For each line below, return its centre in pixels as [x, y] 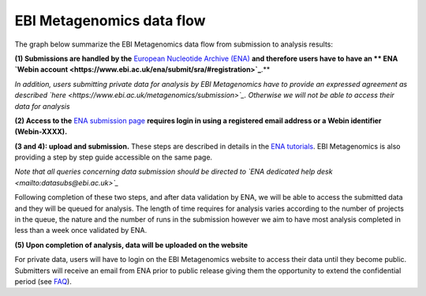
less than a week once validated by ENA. [81, 230]
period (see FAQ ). [43, 281]
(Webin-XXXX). [41, 132]
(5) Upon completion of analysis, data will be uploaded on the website [131, 245]
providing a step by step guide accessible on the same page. [114, 157]
